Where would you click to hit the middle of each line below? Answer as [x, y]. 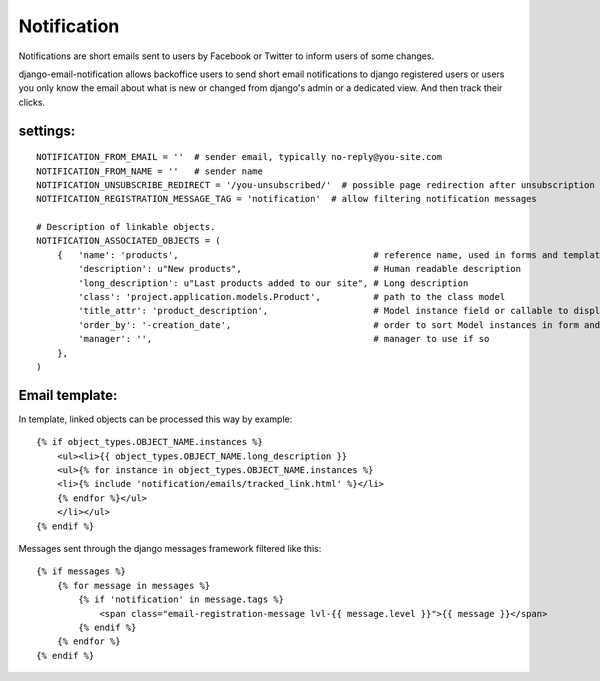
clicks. [31, 102]
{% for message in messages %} [133, 585]
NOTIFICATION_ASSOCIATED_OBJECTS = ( [129, 241]
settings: [47, 130]
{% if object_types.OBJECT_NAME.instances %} [150, 442]
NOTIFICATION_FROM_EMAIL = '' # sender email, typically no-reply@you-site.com [239, 157]
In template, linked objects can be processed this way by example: [155, 419]
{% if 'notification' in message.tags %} [181, 599]
